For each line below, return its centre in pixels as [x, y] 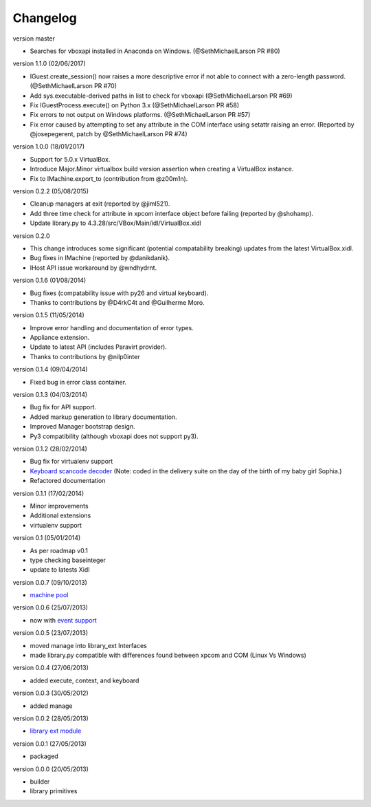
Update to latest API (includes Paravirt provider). [99, 347]
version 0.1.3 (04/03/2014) [50, 395]
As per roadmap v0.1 [59, 550]
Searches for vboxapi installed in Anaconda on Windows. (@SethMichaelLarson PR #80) [155, 51]
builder [40, 782]
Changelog [45, 18]
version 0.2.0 [31, 236]
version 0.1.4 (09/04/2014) [50, 369]
